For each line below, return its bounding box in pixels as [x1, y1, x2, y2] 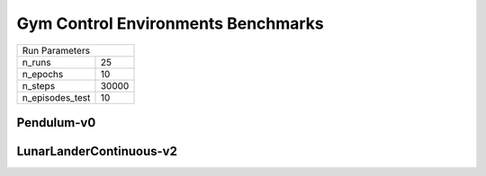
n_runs [22, 56, 51, 68]
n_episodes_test [22, 91, 91, 103]
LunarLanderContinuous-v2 [16, 144, 177, 159]
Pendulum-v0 [16, 115, 96, 130]
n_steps [22, 79, 56, 92]
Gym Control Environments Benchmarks [16, 13, 324, 33]
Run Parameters [22, 44, 90, 57]
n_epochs [22, 67, 64, 80]
